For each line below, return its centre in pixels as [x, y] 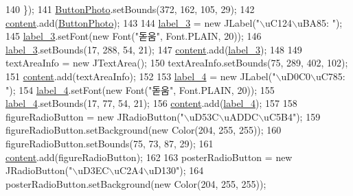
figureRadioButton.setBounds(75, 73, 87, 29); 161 [110, 143]
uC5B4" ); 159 [292, 116]
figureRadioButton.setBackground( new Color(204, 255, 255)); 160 [144, 130]
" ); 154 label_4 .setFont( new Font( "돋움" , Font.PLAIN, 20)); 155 [140, 89]
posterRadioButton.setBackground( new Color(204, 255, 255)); [136, 183]
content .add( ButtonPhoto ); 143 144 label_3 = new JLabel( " [133, 22]
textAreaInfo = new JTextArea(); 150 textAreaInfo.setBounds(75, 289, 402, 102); [177, 63]
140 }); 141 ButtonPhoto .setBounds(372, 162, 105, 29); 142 [130, 9]
